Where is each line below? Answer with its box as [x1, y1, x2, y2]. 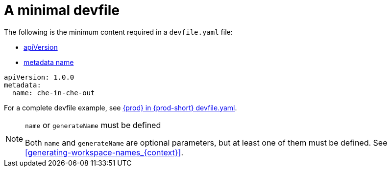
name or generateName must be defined [25, 120, 161, 130]
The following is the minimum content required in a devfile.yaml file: [4, 27, 233, 36]
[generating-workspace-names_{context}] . [25, 147, 183, 157]
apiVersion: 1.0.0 [4, 73, 74, 81]
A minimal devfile [4, 2, 120, 19]
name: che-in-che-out [12, 88, 95, 97]
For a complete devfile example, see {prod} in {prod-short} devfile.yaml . [4, 103, 237, 112]
